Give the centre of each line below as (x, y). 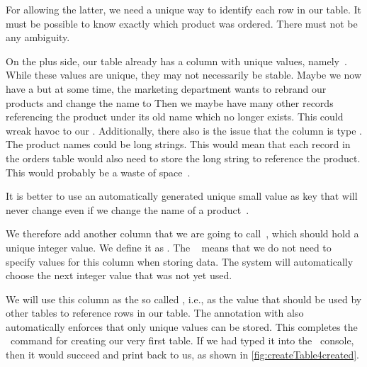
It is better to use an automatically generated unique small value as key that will (182, 196)
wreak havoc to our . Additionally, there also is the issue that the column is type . (184, 130)
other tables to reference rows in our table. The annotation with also (155, 313)
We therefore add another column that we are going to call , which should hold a (182, 233)
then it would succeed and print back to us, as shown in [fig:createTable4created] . (182, 355)
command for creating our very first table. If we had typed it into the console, (182, 340)
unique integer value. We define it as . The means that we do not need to (169, 247)
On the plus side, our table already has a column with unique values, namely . (176, 61)
